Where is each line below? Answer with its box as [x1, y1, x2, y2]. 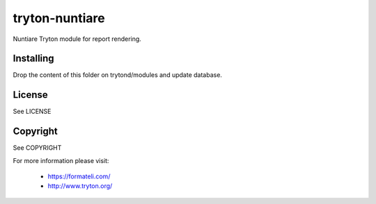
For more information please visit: [13, 156, 109, 164]
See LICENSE [13, 108, 52, 116]
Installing [13, 53, 55, 65]
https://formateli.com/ [47, 172, 111, 180]
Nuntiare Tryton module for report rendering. [13, 35, 142, 43]
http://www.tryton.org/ [47, 182, 113, 190]
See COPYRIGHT [13, 144, 62, 152]
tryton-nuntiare [13, 10, 105, 26]
